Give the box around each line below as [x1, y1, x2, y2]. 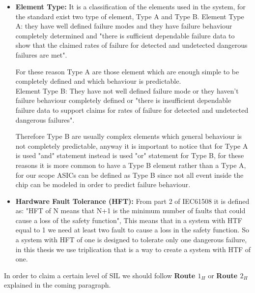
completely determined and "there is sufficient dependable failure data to [15, 30, 235, 40]
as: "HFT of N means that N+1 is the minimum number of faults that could [15, 205, 246, 216]
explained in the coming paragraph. [4, 280, 111, 290]
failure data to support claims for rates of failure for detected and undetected [15, 104, 249, 115]
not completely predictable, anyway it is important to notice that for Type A [15, 140, 248, 151]
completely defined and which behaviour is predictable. [15, 76, 181, 86]
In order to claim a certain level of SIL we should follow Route [4, 270, 196, 280]
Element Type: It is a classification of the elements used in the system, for [15, 1, 246, 11]
